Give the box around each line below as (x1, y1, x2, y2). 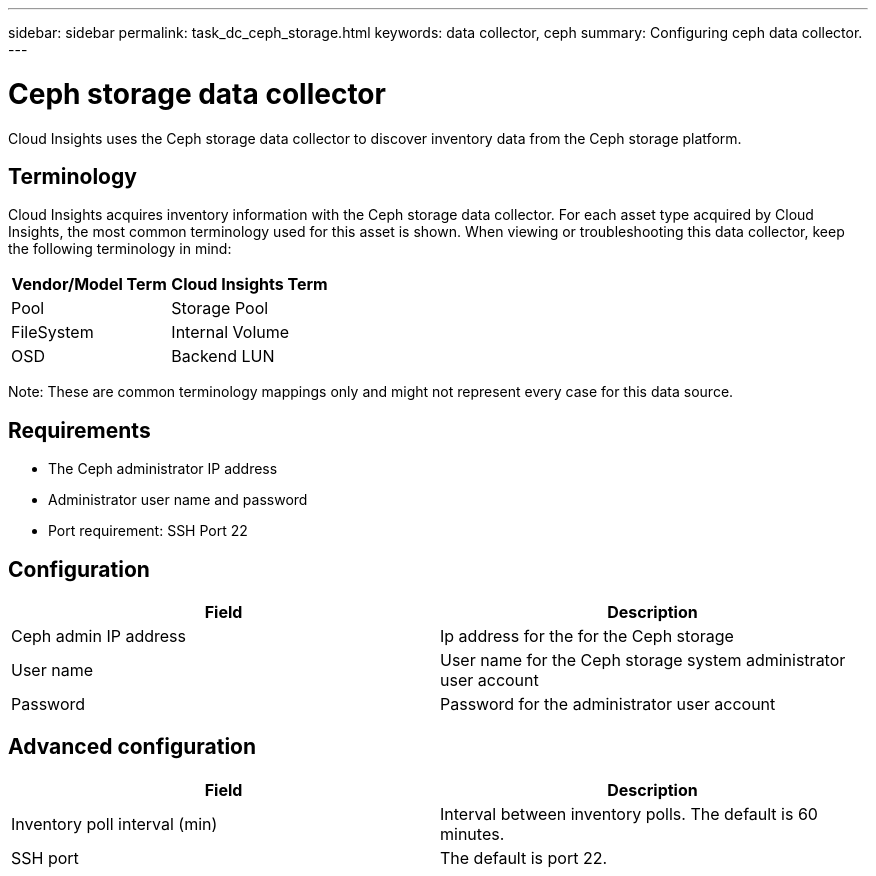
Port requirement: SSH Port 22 (48, 522, 248, 540)
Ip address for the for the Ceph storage (440, 626, 734, 647)
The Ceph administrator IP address (48, 460, 278, 478)
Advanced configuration (8, 734, 257, 760)
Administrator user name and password (48, 491, 308, 509)
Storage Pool (171, 298, 269, 319)
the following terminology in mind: (8, 240, 232, 258)
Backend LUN (171, 346, 275, 367)
